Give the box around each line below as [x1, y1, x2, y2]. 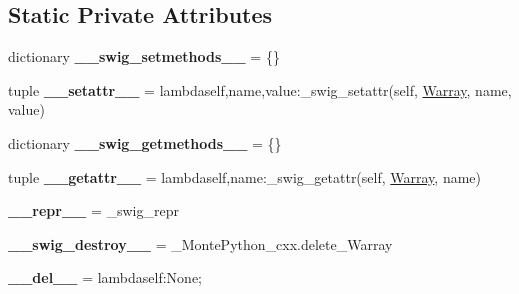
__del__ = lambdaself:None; [8, 267, 202, 288]
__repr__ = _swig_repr [8, 200, 179, 221]
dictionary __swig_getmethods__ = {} [8, 132, 282, 153]
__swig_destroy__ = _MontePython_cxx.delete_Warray [8, 233, 393, 254]
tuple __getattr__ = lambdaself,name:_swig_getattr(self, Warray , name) [8, 166, 482, 187]
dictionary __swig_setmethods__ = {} [8, 46, 280, 67]
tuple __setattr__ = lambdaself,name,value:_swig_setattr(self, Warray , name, [8, 79, 512, 100]
